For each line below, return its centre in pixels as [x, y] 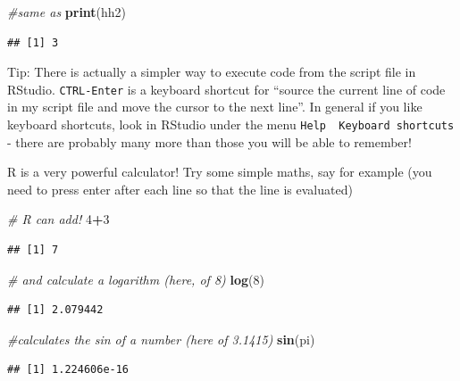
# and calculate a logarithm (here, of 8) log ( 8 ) [136, 279]
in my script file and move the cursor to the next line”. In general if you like [215, 107]
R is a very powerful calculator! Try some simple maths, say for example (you [220, 172]
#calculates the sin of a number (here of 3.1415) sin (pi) [161, 339]
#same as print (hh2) [67, 12]
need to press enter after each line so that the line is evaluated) [180, 189]
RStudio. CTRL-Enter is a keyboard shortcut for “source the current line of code [226, 89]
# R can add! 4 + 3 [59, 219]
